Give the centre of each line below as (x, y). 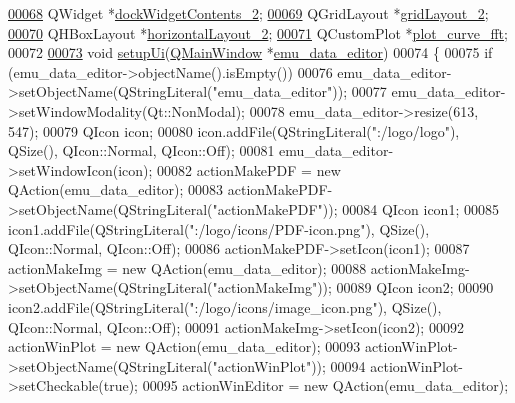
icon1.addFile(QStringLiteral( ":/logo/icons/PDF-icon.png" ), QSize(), (219, 228)
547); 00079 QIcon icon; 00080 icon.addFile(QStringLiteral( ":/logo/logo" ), (234, 130)
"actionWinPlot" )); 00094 (289, 365)
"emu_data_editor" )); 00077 (299, 91)
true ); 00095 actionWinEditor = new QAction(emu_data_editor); (306, 385)
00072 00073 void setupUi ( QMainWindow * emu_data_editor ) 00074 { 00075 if (250, 52)
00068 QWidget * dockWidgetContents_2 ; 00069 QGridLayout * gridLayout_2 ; (248, 13)
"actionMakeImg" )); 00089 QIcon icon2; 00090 (353, 287)
